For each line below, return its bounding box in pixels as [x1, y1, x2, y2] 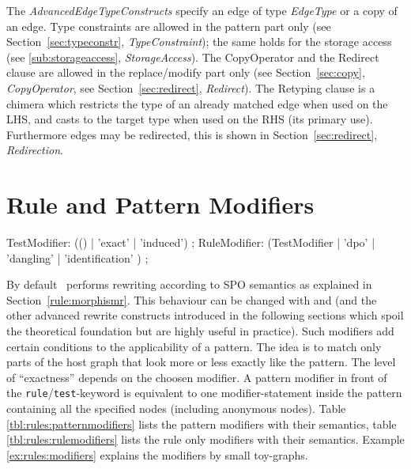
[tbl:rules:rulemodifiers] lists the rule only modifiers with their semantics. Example [6, 431, 405, 448]
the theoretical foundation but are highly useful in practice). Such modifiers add [6, 323, 394, 339]
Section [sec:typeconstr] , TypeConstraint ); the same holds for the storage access [6, 33, 392, 50]
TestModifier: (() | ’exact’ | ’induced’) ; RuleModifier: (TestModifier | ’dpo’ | [6, 234, 375, 251]
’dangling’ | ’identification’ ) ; [6, 249, 149, 266]
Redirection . [6, 142, 63, 158]
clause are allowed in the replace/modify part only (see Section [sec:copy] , [6, 64, 365, 81]
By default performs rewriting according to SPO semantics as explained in [6, 276, 372, 293]
